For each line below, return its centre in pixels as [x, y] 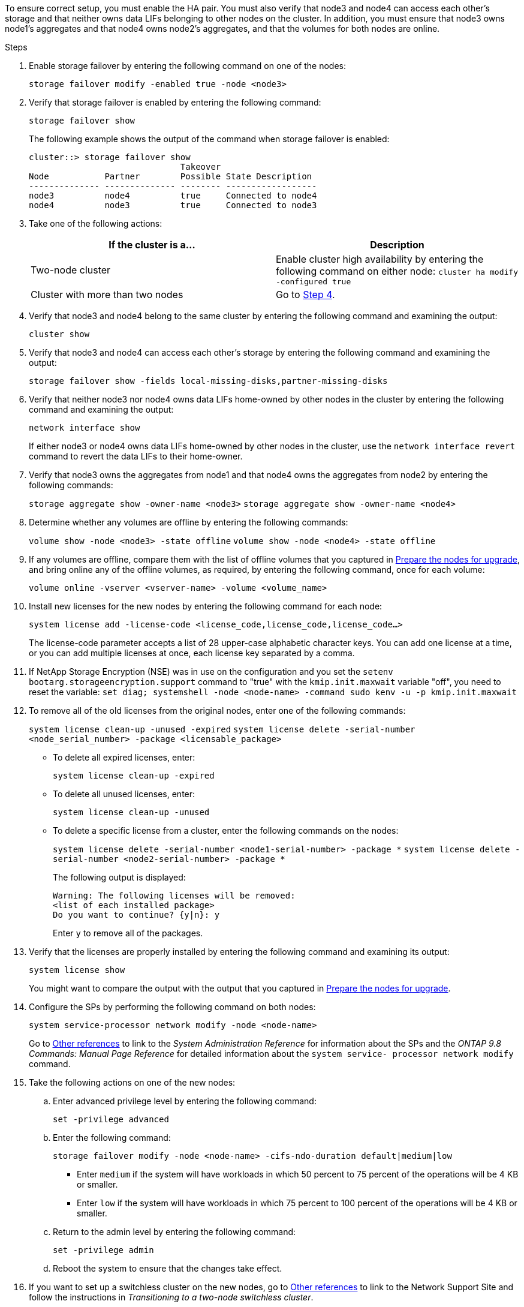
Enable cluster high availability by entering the [380, 259]
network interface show [85, 428]
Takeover [201, 167]
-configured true [314, 282]
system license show [77, 970]
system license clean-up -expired [134, 776]
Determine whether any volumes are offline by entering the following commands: [189, 522]
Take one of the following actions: [96, 223]
